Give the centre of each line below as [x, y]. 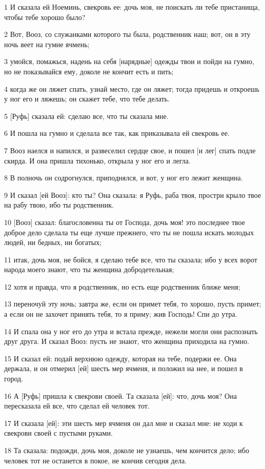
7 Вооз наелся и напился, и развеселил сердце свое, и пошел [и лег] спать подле [130, 150]
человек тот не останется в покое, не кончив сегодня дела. [96, 460]
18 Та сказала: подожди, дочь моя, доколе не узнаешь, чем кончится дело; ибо [127, 450]
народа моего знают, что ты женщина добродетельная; [89, 269]
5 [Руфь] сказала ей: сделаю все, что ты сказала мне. [86, 116]
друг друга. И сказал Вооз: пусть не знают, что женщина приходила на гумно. [127, 341]
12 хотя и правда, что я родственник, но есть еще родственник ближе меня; [122, 286]
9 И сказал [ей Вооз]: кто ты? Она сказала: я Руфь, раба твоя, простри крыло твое [133, 195]
